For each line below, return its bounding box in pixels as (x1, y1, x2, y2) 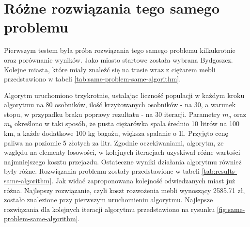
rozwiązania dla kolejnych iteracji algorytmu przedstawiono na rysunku (4, 204, 215, 214)
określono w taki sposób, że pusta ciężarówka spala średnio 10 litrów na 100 (14, 118, 240, 129)
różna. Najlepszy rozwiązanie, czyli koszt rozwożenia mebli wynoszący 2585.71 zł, (4, 185, 245, 195)
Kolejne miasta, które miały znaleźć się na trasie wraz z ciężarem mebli (4, 64, 216, 74)
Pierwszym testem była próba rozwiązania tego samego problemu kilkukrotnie (4, 45, 235, 55)
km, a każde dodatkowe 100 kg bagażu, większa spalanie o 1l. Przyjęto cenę (4, 128, 228, 138)
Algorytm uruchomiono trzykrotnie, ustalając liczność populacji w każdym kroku (4, 90, 245, 100)
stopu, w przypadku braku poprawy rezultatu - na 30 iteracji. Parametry (4, 109, 220, 119)
